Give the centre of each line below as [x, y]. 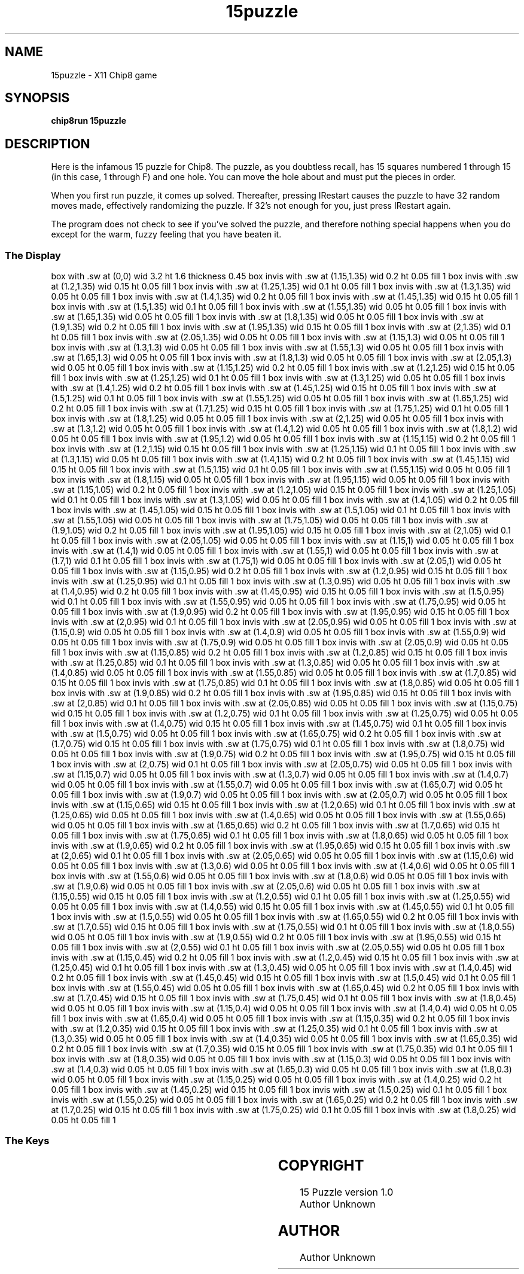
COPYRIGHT [321, 1165]
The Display [33, 255]
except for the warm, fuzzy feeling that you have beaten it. [166, 234]
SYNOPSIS [37, 98]
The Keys [27, 1141]
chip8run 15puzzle [89, 121]
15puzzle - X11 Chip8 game [104, 75]
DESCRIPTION [48, 144]
